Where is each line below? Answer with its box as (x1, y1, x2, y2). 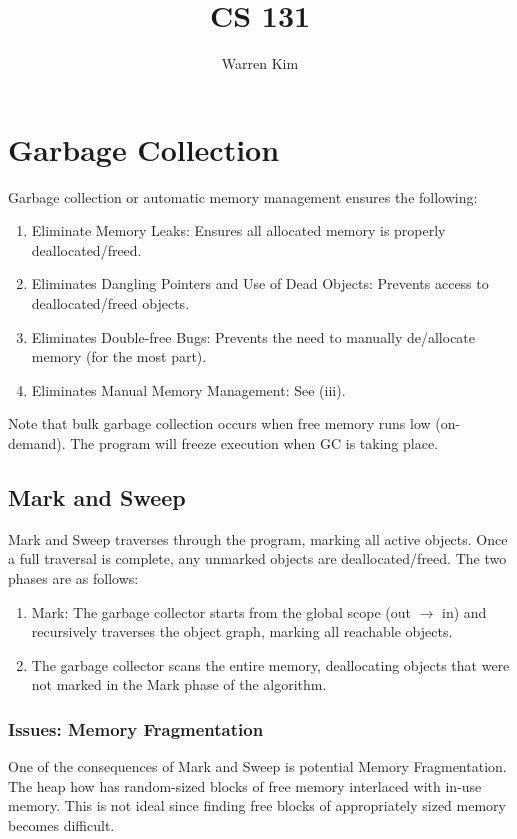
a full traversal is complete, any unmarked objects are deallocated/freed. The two (8, 548, 507, 569)
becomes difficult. (8, 814, 115, 835)
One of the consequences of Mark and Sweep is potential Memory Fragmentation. (8, 756, 507, 777)
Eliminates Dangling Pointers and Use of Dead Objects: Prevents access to (31, 273, 489, 294)
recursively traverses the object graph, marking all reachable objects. (31, 621, 453, 642)
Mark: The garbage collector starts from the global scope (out (31, 601, 411, 622)
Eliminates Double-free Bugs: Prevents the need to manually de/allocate (31, 326, 476, 347)
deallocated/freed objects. (31, 293, 190, 314)
